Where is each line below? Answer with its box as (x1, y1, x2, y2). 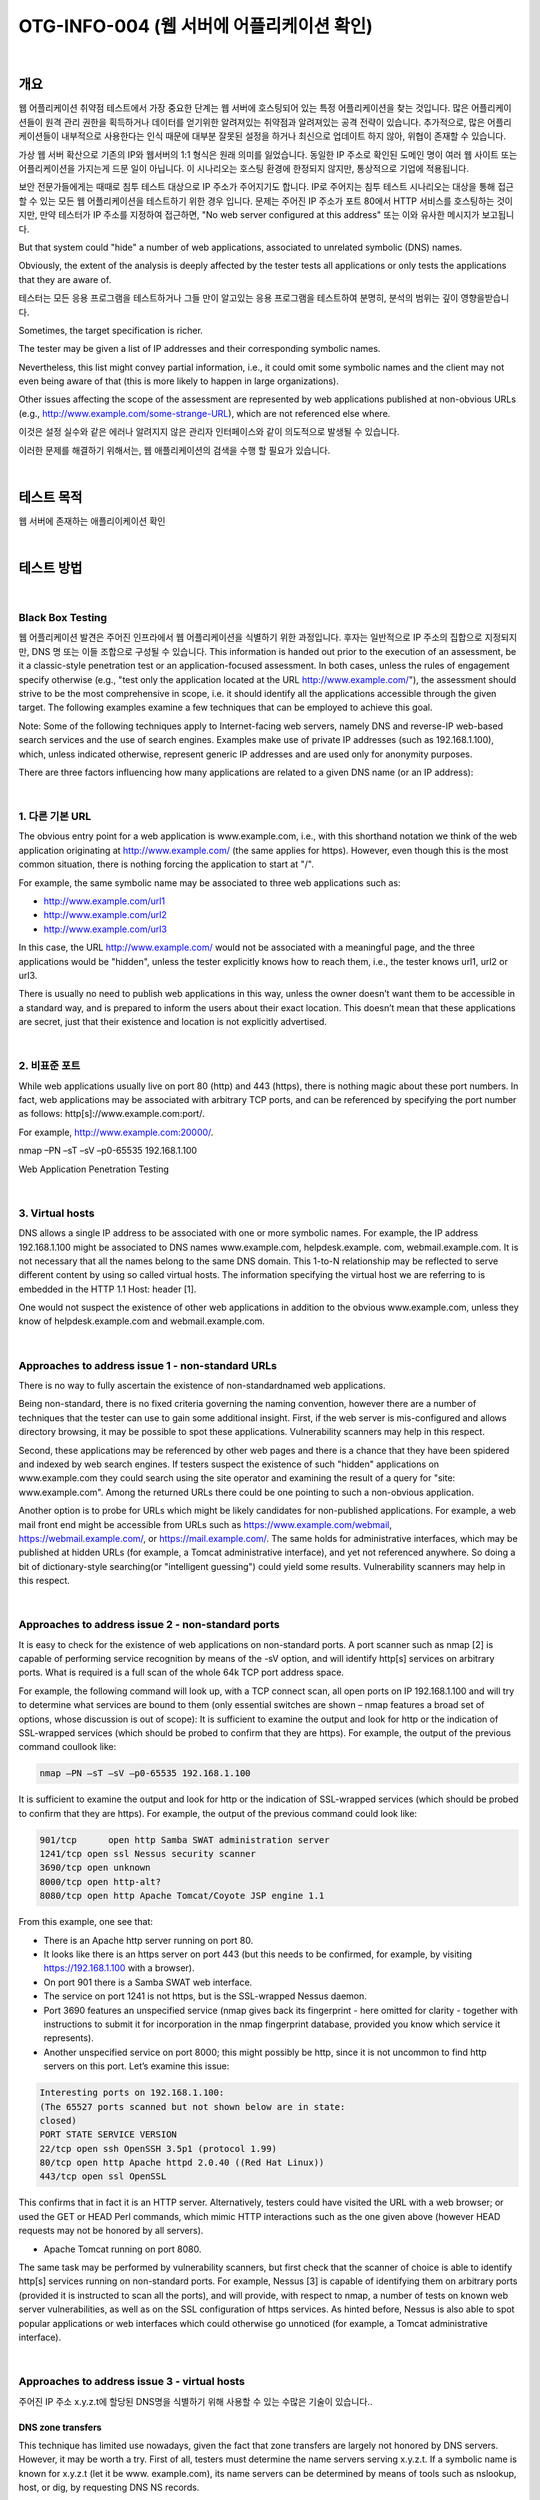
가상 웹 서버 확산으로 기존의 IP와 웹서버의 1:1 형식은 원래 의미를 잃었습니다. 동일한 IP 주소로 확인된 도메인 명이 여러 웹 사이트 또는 (18, 148, 518, 160)
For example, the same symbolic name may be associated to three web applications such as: (18, 876, 401, 889)
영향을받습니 (460, 292, 510, 304)
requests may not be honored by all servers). (18, 2225, 204, 2237)
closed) (39, 2115, 77, 2126)
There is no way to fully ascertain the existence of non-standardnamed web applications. (18, 1380, 386, 1392)
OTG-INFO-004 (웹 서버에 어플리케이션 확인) (18, 15, 374, 37)
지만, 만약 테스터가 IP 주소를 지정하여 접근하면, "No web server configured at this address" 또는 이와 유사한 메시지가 (18, 209, 480, 221)
